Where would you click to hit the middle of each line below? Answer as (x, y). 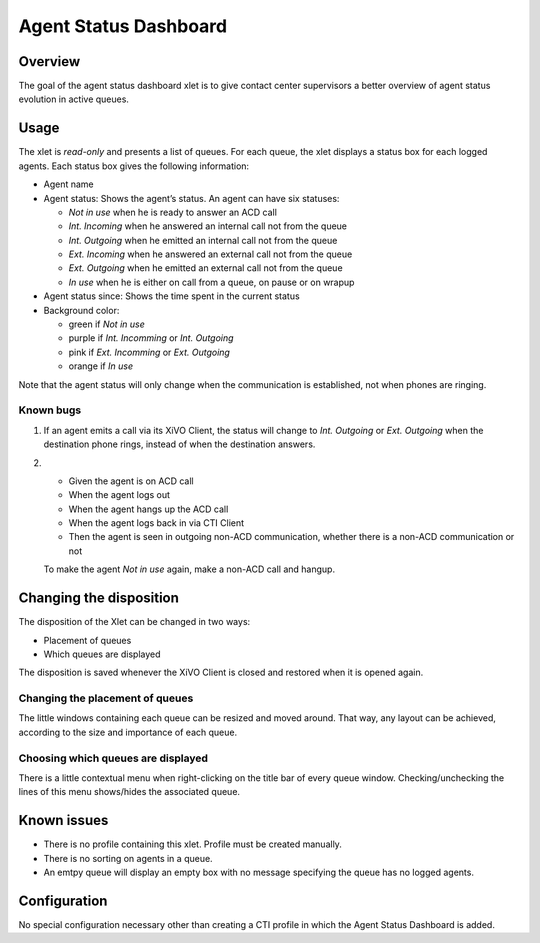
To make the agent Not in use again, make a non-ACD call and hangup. (189, 569)
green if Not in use (106, 324)
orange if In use (101, 366)
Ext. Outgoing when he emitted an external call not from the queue (206, 268)
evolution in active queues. (74, 99)
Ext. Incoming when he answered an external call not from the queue (210, 254)
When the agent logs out (119, 495)
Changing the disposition (99, 598)
